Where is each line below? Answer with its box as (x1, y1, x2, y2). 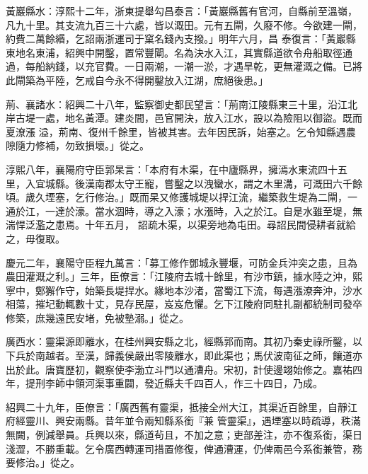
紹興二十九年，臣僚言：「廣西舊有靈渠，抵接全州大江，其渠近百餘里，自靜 (6, 399, 347, 414)
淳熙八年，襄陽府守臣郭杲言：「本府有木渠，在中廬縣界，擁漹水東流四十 (6, 161, 338, 176)
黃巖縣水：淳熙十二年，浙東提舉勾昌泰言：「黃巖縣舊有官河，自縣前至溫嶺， (6, 4, 357, 18)
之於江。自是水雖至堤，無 (243, 203, 362, 218)
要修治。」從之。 (6, 455, 80, 470)
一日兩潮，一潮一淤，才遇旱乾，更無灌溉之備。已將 (124, 59, 362, 74)
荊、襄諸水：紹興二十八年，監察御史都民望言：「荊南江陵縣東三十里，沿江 (6, 96, 347, 111)
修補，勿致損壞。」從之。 (35, 138, 149, 153)
